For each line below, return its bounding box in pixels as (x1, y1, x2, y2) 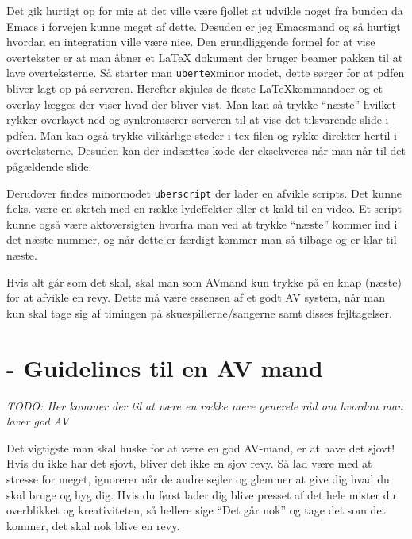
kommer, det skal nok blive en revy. (6, 517, 180, 533)
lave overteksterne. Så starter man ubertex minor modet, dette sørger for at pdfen (6, 64, 405, 81)
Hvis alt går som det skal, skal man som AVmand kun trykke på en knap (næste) (6, 273, 402, 290)
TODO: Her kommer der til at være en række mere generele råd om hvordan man (6, 397, 403, 414)
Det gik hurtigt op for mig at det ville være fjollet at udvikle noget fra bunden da (6, 2, 403, 18)
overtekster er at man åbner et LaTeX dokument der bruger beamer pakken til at (6, 48, 403, 65)
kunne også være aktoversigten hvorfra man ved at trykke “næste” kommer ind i (6, 215, 398, 232)
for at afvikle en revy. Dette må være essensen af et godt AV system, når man (6, 289, 386, 306)
